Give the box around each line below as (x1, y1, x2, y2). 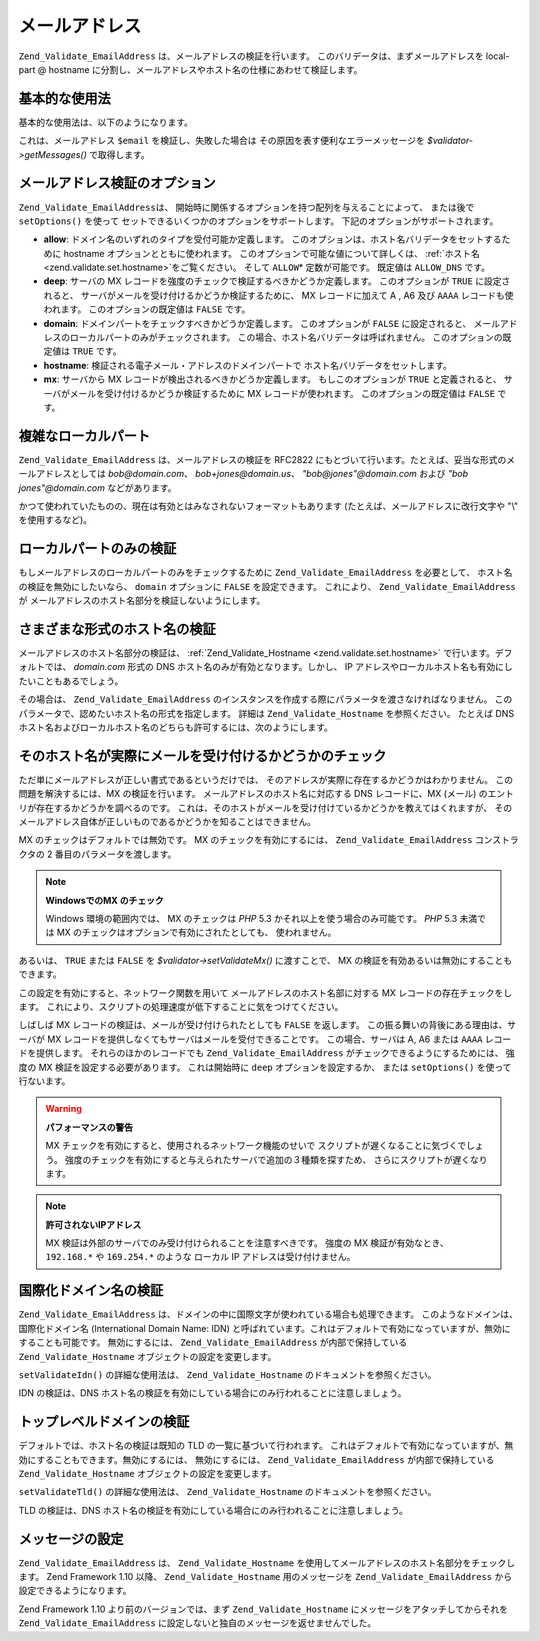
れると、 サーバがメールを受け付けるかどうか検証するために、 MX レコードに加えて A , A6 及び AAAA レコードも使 (43, 289, 514, 301)
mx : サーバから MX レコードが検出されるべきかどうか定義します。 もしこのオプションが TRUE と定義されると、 (43, 373, 502, 385)
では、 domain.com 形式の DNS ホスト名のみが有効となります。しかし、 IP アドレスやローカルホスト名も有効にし (44, 661, 514, 673)
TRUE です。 (71, 345, 122, 357)
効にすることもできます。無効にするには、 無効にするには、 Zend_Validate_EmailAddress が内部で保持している (18, 1453, 495, 1465)
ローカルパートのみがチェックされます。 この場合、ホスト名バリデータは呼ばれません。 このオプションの (69, 331, 504, 344)
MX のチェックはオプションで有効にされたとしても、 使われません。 (56, 926, 337, 939)
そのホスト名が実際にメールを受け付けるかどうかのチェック (18, 747, 387, 764)
